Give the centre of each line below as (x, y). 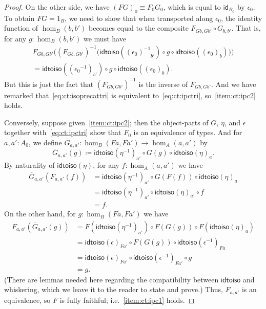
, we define (45, 142)
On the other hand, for (40, 214)
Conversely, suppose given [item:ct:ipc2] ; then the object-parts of (106, 122)
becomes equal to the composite (138, 28)
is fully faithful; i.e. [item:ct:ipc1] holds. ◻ (127, 300)
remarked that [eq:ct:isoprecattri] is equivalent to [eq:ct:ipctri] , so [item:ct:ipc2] (130, 95)
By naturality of (29, 165)
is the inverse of (163, 84)
